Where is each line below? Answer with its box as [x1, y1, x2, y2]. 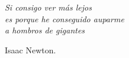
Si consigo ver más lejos [5, 1, 92, 13]
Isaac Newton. [5, 43, 56, 56]
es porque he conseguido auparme [5, 12, 124, 25]
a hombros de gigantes [5, 24, 85, 36]
